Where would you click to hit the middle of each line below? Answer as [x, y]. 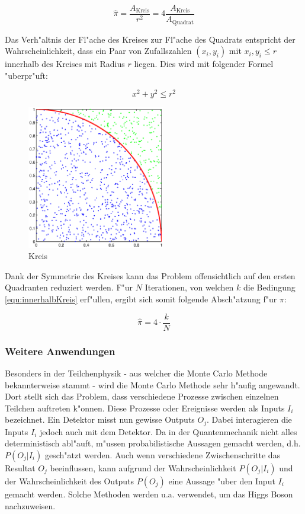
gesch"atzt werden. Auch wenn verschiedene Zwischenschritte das [163, 454]
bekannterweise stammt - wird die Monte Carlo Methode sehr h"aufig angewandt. [152, 384]
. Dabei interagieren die [249, 419]
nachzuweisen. [30, 505]
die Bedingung [269, 287]
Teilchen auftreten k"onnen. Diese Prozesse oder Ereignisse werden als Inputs [145, 408]
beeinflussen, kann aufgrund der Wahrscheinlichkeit [143, 467]
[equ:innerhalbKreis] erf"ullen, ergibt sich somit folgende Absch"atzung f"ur [141, 299]
